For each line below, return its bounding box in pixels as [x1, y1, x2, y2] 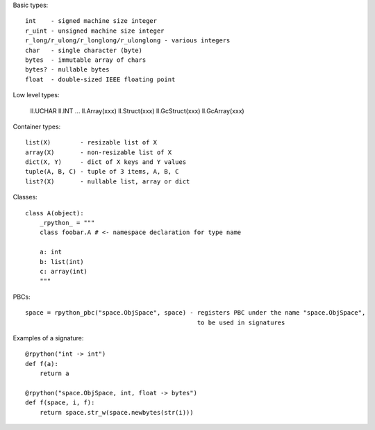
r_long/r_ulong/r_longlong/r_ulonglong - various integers [25, 37, 231, 44]
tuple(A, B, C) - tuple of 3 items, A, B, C [25, 167, 180, 176]
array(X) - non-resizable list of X [25, 148, 172, 156]
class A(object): [25, 209, 84, 217]
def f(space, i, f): [25, 399, 95, 406]
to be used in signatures [197, 318, 285, 326]
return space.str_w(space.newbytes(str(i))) [39, 408, 194, 416]
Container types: [12, 122, 61, 131]
